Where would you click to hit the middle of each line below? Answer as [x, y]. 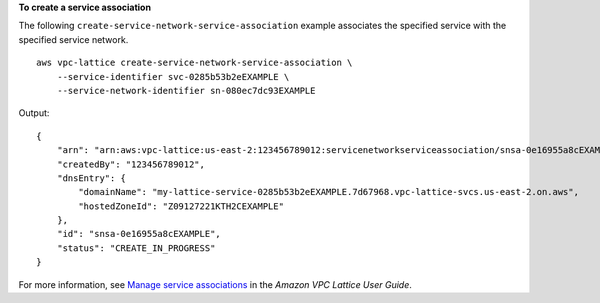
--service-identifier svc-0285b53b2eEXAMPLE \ [173, 76]
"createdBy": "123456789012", [130, 164]
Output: [34, 113]
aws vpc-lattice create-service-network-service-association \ [194, 63]
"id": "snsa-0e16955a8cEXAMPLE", [139, 234]
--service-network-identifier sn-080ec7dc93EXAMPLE [186, 90]
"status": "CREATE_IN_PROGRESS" [136, 248]
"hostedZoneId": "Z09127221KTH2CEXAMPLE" [181, 206]
